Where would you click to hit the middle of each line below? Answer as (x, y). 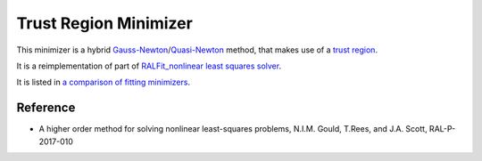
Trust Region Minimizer (105, 23)
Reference (46, 108)
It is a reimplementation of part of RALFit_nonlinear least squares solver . (149, 66)
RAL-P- (442, 129)
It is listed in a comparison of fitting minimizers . (104, 82)
